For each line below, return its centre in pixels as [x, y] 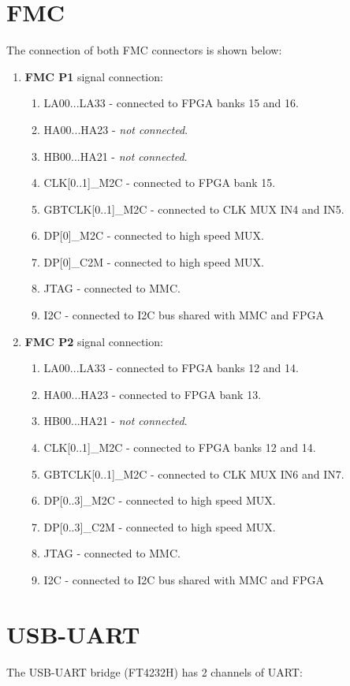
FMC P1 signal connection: [94, 76]
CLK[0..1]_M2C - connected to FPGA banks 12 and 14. [180, 447]
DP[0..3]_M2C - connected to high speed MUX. [160, 500]
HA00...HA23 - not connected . [116, 129]
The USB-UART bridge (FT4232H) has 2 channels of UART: [155, 671]
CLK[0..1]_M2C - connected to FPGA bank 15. [160, 183]
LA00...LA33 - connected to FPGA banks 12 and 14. [171, 368]
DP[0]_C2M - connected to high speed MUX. [154, 261]
